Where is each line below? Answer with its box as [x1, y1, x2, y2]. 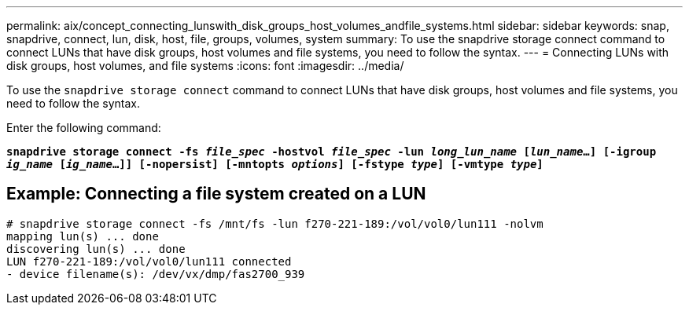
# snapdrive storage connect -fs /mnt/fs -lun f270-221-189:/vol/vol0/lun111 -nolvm [6, 217, 543, 230]
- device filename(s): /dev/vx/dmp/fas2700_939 [6, 267, 305, 280]
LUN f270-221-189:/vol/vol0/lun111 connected [6, 254, 292, 268]
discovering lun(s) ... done [6, 242, 186, 255]
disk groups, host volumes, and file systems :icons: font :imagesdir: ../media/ [6, 59, 404, 72]
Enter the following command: [6, 121, 161, 134]
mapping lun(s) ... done [6, 229, 159, 243]
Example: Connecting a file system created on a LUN [6, 184, 426, 204]
